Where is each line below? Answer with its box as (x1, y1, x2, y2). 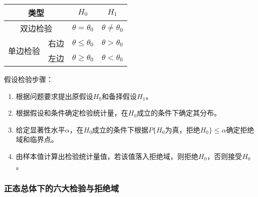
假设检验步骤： (4, 74, 53, 84)
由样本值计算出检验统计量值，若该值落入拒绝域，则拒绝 (16, 150, 198, 161)
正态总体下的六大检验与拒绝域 (4, 182, 119, 194)
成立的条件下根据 (92, 124, 149, 134)
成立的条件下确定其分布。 (137, 107, 221, 118)
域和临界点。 (16, 134, 58, 144)
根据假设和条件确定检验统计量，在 (16, 107, 128, 118)
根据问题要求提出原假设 (16, 90, 93, 101)
